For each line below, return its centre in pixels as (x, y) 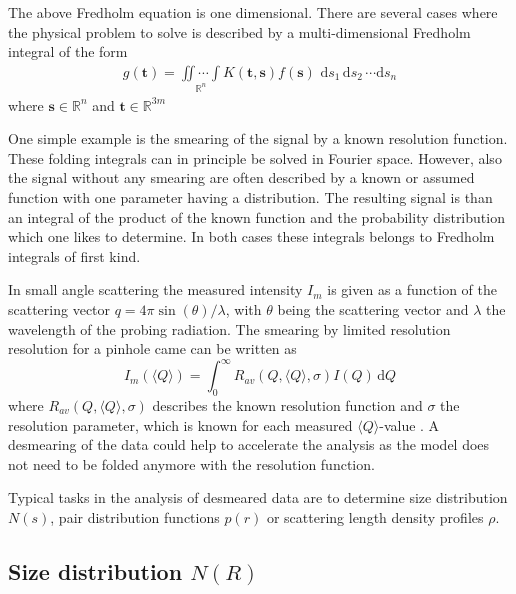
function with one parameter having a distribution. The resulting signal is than (250, 196)
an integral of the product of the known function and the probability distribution (256, 216)
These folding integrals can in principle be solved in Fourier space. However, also (255, 157)
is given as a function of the (412, 289)
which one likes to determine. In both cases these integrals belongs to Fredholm (251, 236)
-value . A (409, 424)
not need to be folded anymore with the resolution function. (191, 463)
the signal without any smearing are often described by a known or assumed (241, 177)
